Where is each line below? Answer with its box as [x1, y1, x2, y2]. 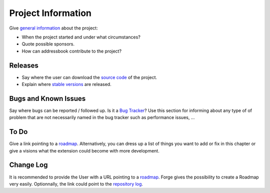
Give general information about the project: [9, 25, 98, 31]
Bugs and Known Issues [9, 94, 86, 102]
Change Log [9, 160, 48, 169]
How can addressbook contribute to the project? [21, 48, 122, 54]
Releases [9, 61, 38, 69]
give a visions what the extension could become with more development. [9, 147, 159, 153]
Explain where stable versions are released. [21, 81, 112, 87]
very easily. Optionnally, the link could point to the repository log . [9, 180, 143, 187]
